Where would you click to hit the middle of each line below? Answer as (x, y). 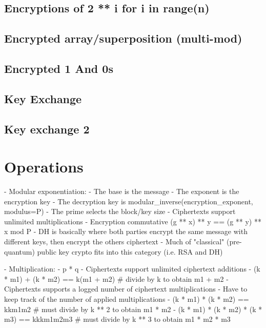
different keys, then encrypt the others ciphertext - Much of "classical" (114, 241)
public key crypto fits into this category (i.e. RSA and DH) (130, 251)
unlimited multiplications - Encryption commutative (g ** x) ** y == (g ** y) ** (133, 221)
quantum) (19, 251)
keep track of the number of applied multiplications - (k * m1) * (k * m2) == (127, 298)
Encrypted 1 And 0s (59, 68)
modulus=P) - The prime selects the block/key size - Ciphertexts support (120, 211)
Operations (44, 167)
